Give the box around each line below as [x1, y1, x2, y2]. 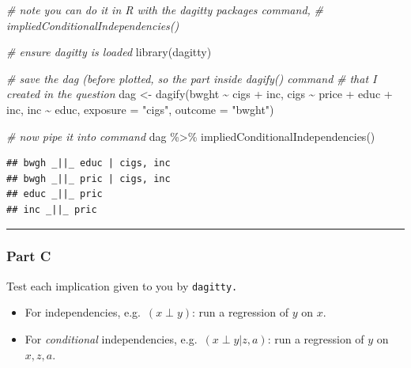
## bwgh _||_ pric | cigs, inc [6, 173, 171, 184]
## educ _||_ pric [6, 188, 103, 200]
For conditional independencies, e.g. [25, 331, 198, 347]
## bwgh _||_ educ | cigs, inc [6, 157, 171, 169]
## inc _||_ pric [6, 203, 97, 215]
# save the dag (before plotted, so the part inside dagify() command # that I [6, 70, 377, 86]
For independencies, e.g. [25, 304, 141, 321]
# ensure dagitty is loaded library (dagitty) [6, 44, 212, 60]
